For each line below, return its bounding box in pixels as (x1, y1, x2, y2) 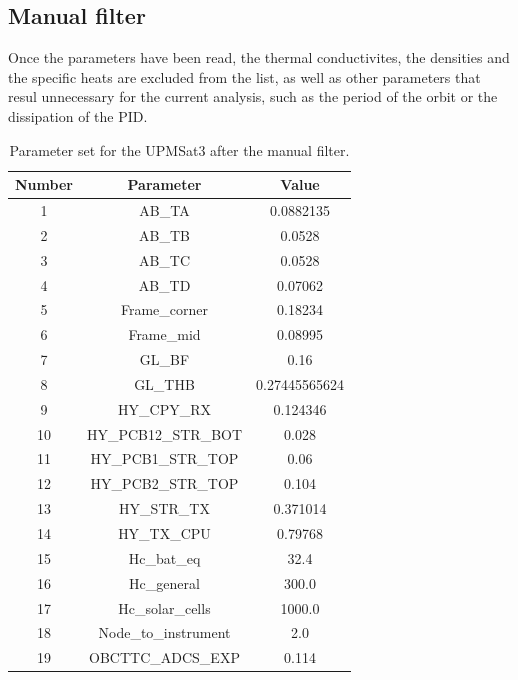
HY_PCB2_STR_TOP (90, 473, 239, 494)
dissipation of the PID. (8, 105, 148, 126)
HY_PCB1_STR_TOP (90, 448, 239, 469)
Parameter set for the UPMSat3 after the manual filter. (9, 139, 350, 160)
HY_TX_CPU (118, 522, 211, 543)
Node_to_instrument (98, 622, 231, 643)
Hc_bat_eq (128, 547, 201, 568)
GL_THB (134, 373, 195, 394)
